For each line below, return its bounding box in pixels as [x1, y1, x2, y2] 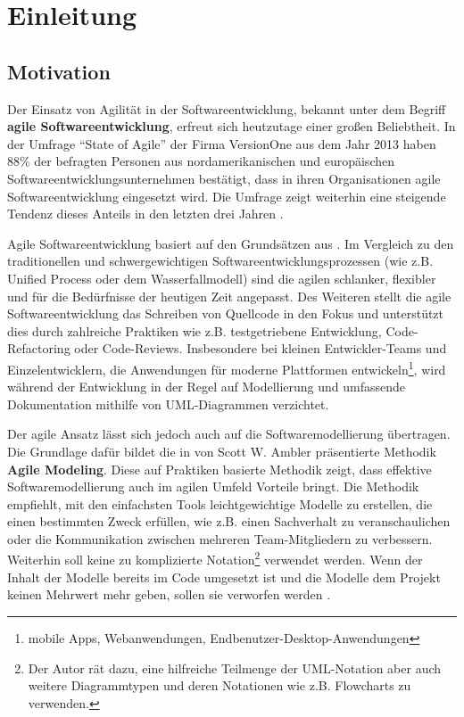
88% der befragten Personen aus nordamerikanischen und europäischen [7, 152, 394, 170]
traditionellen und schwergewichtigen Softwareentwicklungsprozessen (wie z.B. [7, 251, 434, 270]
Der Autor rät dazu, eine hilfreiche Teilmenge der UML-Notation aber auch [28, 658, 442, 677]
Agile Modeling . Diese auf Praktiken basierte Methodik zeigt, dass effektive [7, 459, 432, 478]
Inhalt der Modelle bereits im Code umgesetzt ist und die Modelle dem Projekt [7, 567, 441, 586]
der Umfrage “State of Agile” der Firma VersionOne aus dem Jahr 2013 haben [7, 134, 436, 152]
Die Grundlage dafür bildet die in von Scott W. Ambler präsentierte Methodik [7, 441, 436, 460]
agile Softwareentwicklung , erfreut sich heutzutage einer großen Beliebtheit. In [7, 117, 456, 136]
